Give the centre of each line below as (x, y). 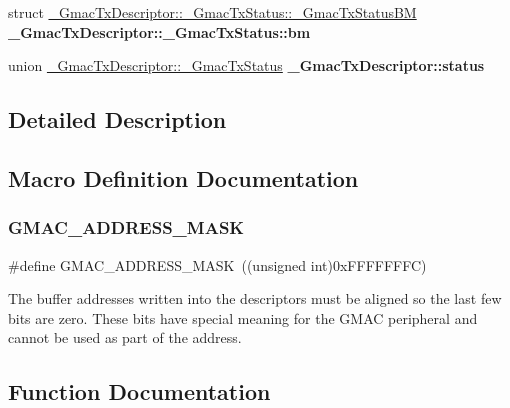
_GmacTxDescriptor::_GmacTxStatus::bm (159, 31)
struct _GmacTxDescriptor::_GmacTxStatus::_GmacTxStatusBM (212, 12)
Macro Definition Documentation (183, 177)
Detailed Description (117, 119)
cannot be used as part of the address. (125, 337)
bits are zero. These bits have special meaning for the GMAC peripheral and (243, 317)
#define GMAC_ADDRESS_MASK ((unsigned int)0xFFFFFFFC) (217, 264)
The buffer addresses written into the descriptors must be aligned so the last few (255, 298)
